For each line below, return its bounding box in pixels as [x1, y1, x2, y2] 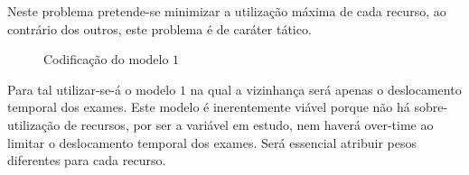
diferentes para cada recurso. [7, 151, 166, 170]
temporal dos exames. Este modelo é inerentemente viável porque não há [7, 97, 410, 116]
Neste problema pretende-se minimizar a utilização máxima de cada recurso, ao [7, 2, 446, 20]
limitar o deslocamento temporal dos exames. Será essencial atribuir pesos [7, 133, 417, 152]
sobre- [414, 97, 448, 116]
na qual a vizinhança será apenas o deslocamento [190, 79, 462, 98]
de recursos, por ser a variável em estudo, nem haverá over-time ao [63, 115, 434, 134]
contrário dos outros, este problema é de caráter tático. [7, 19, 312, 38]
